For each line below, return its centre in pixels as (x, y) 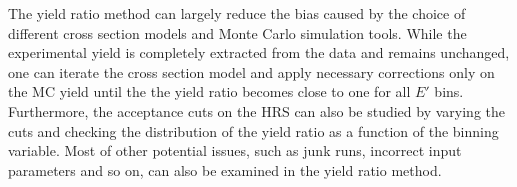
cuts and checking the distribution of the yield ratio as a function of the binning (253, 130)
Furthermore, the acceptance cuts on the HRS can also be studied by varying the (256, 110)
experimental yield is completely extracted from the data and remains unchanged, (259, 52)
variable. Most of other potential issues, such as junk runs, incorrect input (235, 150)
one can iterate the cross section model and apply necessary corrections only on (251, 71)
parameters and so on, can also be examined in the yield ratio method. (225, 169)
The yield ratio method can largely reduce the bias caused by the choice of (237, 13)
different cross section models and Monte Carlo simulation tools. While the (237, 32)
